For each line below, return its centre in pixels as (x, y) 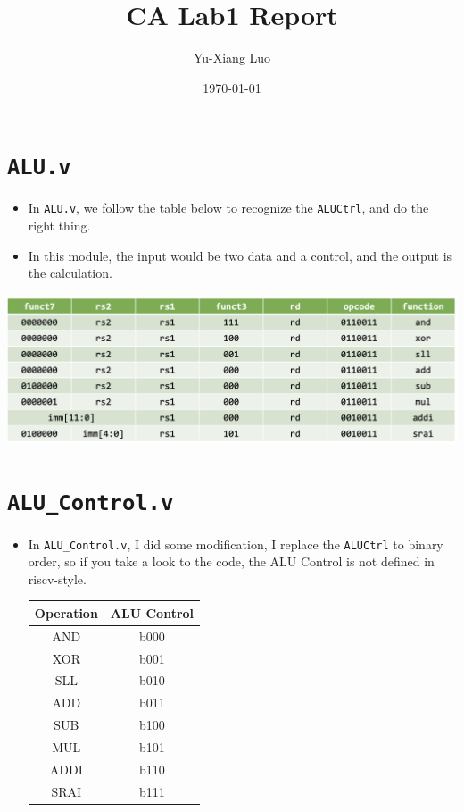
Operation (66, 612)
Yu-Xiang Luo (232, 58)
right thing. (59, 226)
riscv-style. (57, 578)
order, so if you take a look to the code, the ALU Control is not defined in (231, 561)
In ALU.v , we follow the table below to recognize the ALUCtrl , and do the (228, 208)
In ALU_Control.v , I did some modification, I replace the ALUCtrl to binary (236, 544)
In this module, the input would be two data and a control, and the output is (240, 255)
